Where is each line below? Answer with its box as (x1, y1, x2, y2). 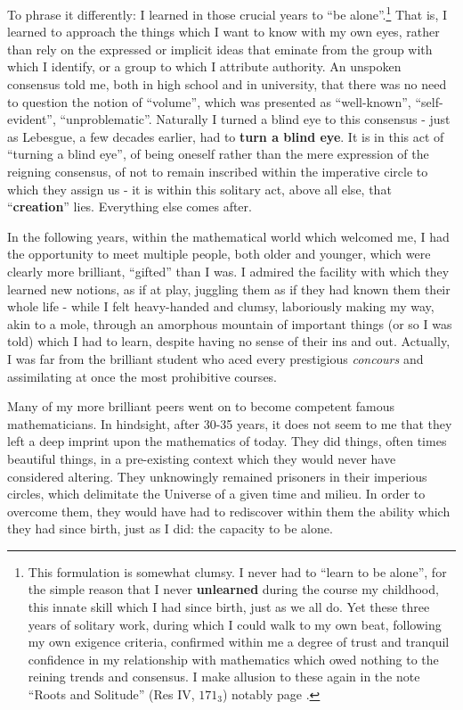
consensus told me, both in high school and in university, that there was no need (7, 75, 447, 94)
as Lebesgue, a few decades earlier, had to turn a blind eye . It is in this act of (7, 127, 444, 145)
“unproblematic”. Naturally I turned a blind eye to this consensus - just (60, 110, 451, 128)
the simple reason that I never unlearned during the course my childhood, (28, 580, 439, 599)
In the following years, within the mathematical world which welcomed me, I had (7, 227, 450, 245)
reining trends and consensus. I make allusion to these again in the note (28, 667, 420, 686)
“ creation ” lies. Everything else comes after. (7, 197, 252, 216)
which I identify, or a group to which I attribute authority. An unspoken (7, 57, 402, 76)
